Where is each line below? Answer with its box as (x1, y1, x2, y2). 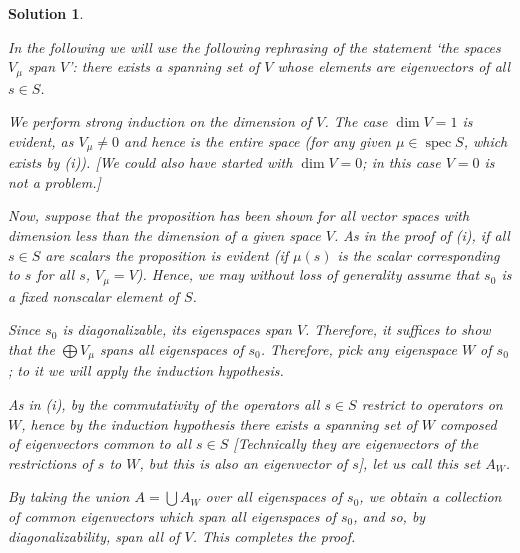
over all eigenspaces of (205, 486, 343, 507)
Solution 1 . (8, 3, 84, 23)
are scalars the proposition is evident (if (45, 244, 289, 265)
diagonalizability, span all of (8, 525, 180, 546)
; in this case (362, 152, 441, 173)
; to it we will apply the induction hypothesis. (8, 360, 284, 381)
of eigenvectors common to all (8, 433, 192, 454)
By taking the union (8, 486, 130, 507)
